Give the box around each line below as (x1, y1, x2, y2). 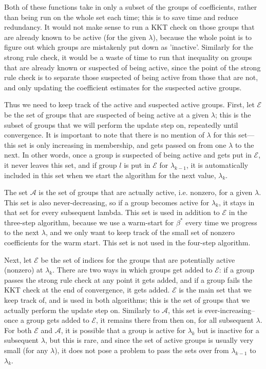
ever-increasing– (204, 304, 255, 315)
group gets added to (26, 315, 89, 325)
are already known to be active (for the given (4, 31, 146, 42)
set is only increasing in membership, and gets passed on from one (18, 139, 226, 150)
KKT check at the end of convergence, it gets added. (4, 284, 170, 295)
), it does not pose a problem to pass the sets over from (54, 345, 229, 355)
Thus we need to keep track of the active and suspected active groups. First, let (4, 99, 255, 110)
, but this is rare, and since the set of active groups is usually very (45, 335, 254, 345)
